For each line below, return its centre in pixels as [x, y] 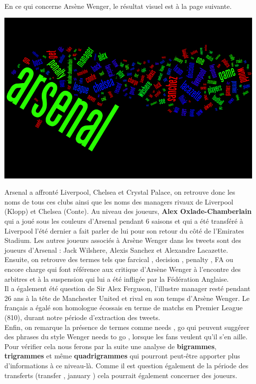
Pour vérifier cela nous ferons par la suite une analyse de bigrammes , [111, 346]
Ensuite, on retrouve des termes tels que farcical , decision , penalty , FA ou [119, 259]
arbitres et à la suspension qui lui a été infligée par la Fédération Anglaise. [117, 279]
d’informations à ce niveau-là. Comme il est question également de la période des [127, 365]
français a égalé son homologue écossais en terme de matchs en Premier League [124, 308]
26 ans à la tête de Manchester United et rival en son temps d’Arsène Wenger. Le [127, 298]
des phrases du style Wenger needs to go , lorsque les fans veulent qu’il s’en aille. [126, 337]
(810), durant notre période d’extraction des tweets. [82, 317]
